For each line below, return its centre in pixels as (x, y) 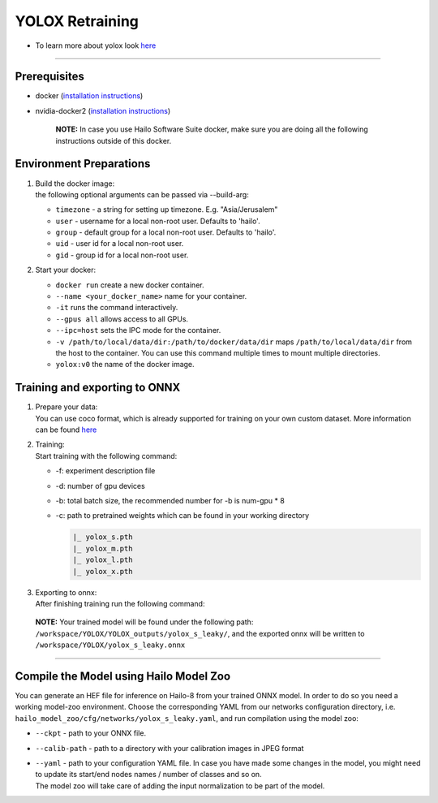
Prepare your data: (67, 407)
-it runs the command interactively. (117, 308)
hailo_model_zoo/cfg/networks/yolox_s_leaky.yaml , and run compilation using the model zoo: (187, 718)
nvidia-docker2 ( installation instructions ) (103, 110)
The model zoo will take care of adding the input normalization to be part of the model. (180, 786)
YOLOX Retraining (77, 21)
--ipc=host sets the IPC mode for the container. (138, 330)
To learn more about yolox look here (96, 45)
